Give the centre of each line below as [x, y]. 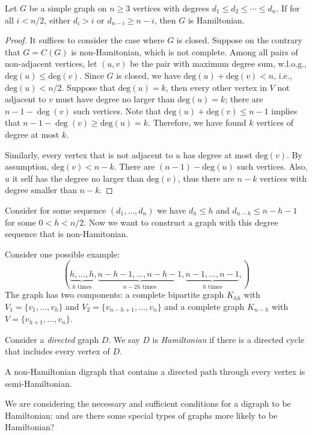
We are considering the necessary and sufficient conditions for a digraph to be [148, 403]
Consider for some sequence [56, 210]
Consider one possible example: [62, 254]
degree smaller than [41, 190]
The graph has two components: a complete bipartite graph [115, 295]
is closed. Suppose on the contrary [239, 40]
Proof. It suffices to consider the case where [85, 40]
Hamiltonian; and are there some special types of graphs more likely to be [141, 415]
